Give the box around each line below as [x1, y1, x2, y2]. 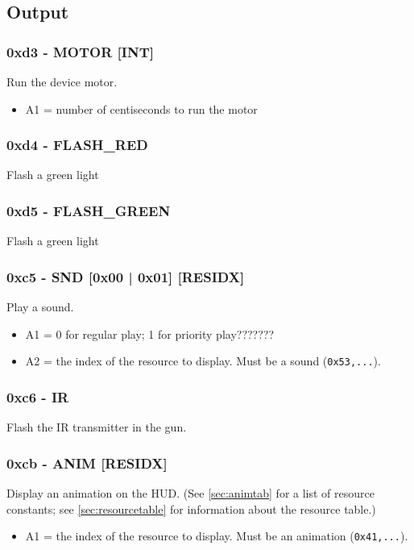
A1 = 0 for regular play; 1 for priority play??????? [25, 325, 275, 342]
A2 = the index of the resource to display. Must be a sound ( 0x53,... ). [25, 352, 381, 369]
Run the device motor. [6, 73, 118, 90]
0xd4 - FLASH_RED [6, 135, 148, 155]
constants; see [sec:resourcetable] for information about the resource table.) [6, 500, 376, 517]
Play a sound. [6, 298, 74, 315]
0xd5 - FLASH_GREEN [6, 200, 171, 220]
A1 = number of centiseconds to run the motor [25, 100, 258, 117]
